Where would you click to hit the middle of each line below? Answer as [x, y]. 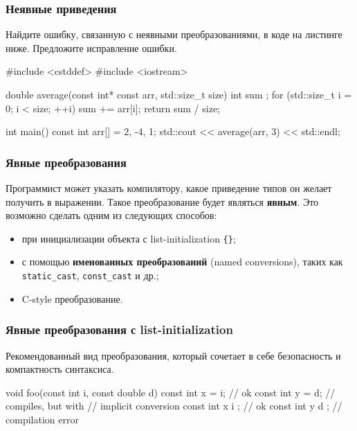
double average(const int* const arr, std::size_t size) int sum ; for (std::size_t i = [179, 94]
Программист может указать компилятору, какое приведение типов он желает [169, 188]
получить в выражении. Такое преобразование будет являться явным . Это [162, 201]
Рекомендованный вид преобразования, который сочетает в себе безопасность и [173, 355]
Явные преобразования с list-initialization [119, 329]
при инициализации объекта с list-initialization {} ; [129, 238]
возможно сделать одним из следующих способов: [111, 215]
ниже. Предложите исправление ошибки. [91, 47]
